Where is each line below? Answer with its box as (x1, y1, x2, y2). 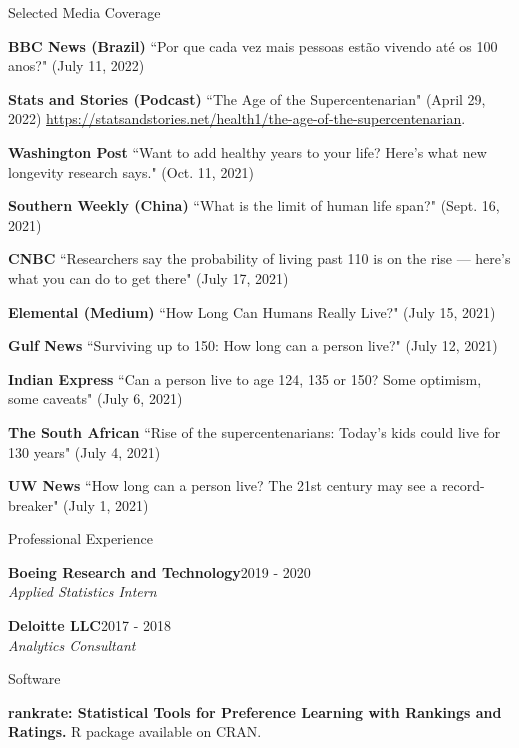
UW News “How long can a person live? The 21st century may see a (8, 475, 438, 496)
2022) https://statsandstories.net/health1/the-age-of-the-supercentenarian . (8, 108, 466, 129)
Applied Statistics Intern (8, 581, 157, 602)
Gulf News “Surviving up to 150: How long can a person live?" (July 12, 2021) (8, 335, 498, 356)
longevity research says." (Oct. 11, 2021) (8, 161, 254, 182)
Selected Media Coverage (8, 2, 161, 22)
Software (8, 668, 61, 689)
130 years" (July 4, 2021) (8, 441, 161, 462)
